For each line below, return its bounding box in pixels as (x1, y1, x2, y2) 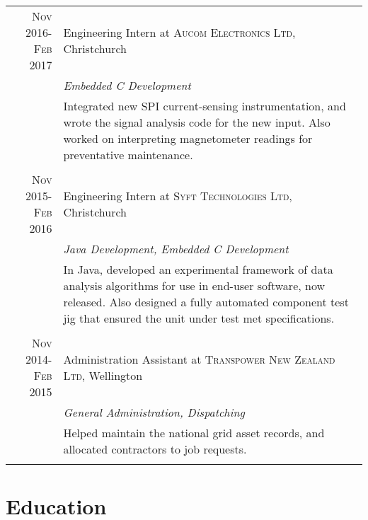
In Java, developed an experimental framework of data (63, 261, 333, 277)
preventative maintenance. (63, 146, 193, 163)
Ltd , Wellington (63, 367, 143, 383)
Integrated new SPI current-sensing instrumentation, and (63, 98, 346, 114)
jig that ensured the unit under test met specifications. (63, 310, 335, 326)
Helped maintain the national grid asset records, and (63, 424, 325, 441)
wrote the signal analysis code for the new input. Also (63, 114, 330, 130)
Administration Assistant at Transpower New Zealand (63, 351, 335, 367)
